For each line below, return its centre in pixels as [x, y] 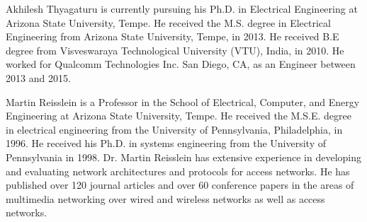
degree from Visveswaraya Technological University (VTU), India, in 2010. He [175, 50]
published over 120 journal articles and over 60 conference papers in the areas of [180, 185]
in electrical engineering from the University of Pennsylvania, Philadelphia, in [174, 129]
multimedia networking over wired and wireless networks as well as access [165, 198]
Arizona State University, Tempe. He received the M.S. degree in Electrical [168, 22]
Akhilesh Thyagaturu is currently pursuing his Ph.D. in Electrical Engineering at [182, 8]
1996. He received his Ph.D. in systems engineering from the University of [166, 143]
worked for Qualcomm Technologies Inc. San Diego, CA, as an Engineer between [181, 64]
